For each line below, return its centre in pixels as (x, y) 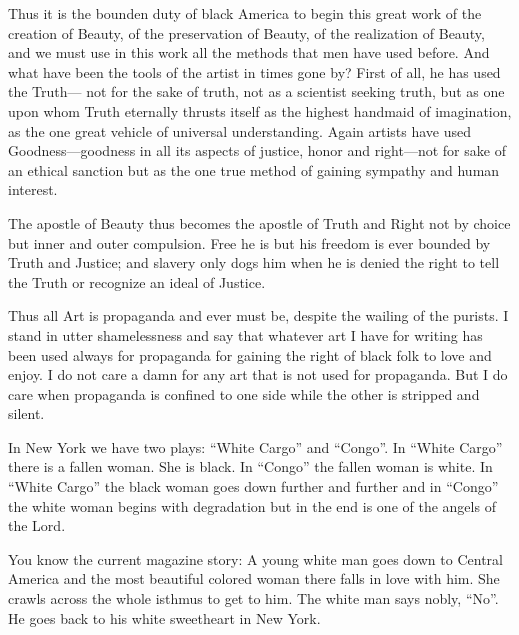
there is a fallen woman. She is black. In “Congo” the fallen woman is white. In (250, 466)
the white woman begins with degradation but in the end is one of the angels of (252, 505)
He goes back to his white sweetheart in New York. (164, 617)
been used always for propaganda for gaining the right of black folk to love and (250, 354)
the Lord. (37, 525)
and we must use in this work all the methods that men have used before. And (249, 52)
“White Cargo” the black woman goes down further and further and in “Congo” (253, 486)
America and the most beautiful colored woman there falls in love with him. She (254, 578)
